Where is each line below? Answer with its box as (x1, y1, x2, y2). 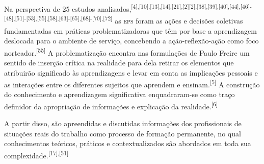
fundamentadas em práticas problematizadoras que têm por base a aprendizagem (4, 25, 257, 36)
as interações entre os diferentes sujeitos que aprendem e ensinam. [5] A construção (4, 78, 260, 89)
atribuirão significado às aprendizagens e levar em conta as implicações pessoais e (4, 67, 258, 78)
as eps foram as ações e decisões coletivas (115, 15, 243, 26)
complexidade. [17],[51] (4, 149, 69, 160)
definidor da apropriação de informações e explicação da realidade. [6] (4, 99, 218, 111)
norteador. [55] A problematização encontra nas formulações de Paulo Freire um (4, 45, 250, 58)
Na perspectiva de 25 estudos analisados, (4, 3, 131, 14)
